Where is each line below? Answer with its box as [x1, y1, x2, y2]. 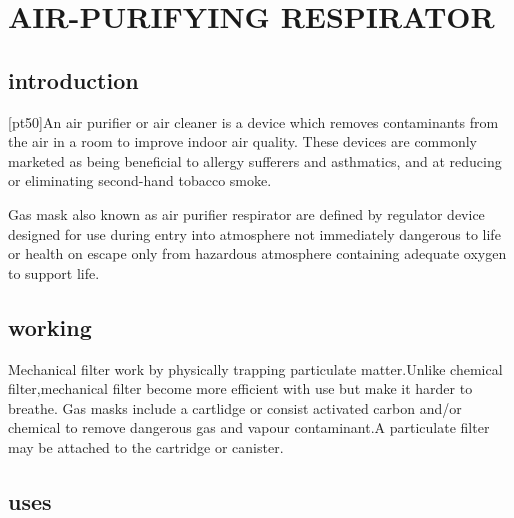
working [8, 311, 92, 342]
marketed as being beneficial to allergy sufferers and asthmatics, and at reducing [8, 150, 502, 171]
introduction [8, 64, 139, 95]
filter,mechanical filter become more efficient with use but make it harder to [8, 378, 473, 399]
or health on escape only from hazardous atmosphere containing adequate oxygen [8, 243, 507, 264]
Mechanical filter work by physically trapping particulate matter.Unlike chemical [8, 358, 503, 379]
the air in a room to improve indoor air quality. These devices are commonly [8, 131, 477, 152]
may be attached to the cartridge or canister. [8, 436, 284, 457]
